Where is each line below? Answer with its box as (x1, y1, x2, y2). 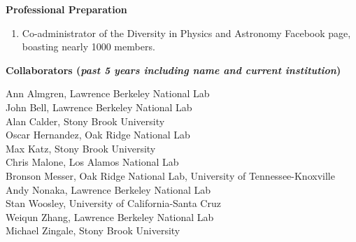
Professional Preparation (6, 2, 127, 16)
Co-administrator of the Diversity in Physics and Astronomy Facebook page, (22, 25, 351, 40)
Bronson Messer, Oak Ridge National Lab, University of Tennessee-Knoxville (6, 168, 335, 183)
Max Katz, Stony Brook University (6, 141, 156, 155)
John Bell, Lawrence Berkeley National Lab (6, 99, 192, 114)
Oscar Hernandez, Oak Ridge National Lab (6, 127, 190, 142)
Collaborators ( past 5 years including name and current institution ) (6, 62, 341, 77)
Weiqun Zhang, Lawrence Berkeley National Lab (6, 209, 214, 224)
